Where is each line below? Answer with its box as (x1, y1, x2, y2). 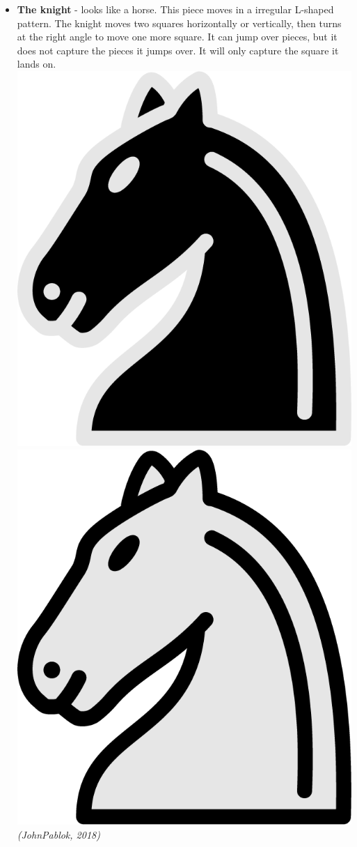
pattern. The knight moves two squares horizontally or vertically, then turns (17, 15, 342, 30)
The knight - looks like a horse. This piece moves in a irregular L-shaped (17, 2, 334, 16)
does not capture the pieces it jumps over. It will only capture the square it (17, 43, 339, 57)
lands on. (17, 56, 56, 71)
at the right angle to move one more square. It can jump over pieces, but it (17, 29, 338, 44)
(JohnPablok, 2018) (17, 827, 100, 841)
